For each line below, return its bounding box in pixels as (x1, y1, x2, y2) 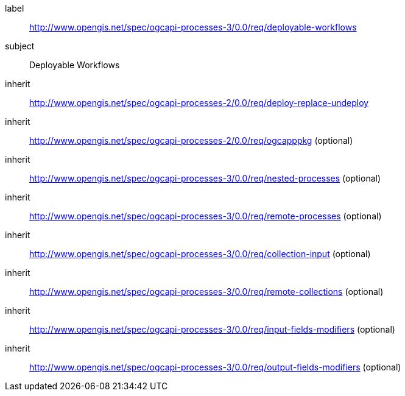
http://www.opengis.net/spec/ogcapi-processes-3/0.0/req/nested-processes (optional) (29, 173, 381, 183)
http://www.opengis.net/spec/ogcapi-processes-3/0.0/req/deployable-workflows (29, 22, 357, 32)
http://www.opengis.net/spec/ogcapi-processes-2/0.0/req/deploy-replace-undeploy (29, 97, 369, 108)
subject (5, 41, 35, 51)
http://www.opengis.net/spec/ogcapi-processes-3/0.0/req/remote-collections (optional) (29, 286, 384, 297)
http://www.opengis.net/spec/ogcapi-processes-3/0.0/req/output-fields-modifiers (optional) (29, 362, 401, 372)
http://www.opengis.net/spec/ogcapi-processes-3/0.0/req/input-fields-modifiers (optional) (29, 324, 395, 334)
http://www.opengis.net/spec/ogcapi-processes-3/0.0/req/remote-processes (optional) (29, 211, 382, 221)
